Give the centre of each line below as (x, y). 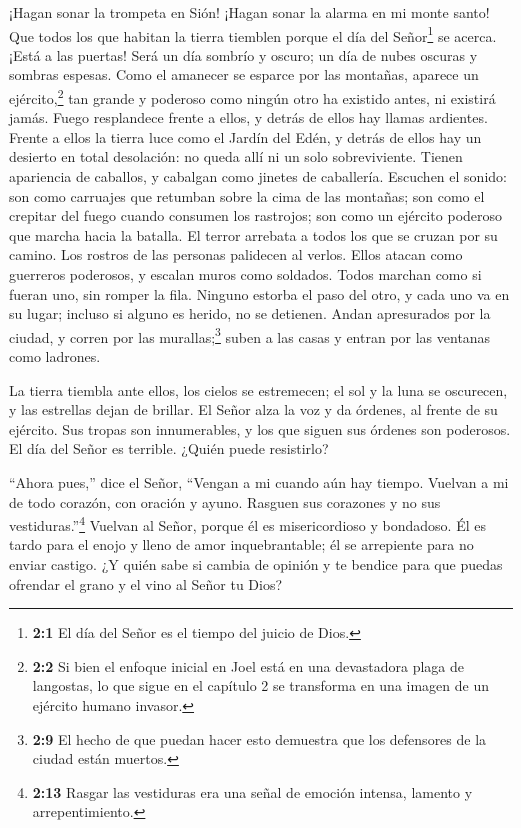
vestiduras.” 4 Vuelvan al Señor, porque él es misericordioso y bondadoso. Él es (247, 523)
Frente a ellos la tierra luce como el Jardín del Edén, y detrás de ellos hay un (245, 136)
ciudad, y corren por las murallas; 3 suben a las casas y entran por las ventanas (250, 335)
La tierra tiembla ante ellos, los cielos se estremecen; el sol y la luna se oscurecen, (258, 389)
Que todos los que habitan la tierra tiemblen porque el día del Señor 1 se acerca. (253, 34)
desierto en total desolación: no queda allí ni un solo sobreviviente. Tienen (236, 156)
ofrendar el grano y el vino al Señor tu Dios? (146, 583)
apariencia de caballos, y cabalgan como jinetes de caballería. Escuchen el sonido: (258, 176)
